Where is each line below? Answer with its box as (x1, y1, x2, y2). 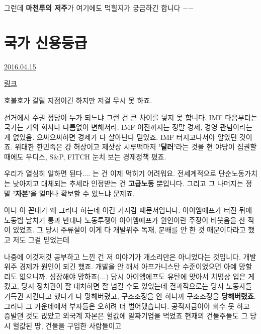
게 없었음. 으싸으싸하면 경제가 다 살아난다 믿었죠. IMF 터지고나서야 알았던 (4, 131, 237, 142)
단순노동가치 (218, 168, 257, 179)
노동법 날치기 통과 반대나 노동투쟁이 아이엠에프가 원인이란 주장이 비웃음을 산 (4, 214, 245, 225)
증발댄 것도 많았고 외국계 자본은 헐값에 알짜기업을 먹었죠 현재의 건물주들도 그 (4, 310, 248, 321)
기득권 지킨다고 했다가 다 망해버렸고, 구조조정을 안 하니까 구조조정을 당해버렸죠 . (4, 291, 256, 301)
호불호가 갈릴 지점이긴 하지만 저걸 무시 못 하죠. (4, 95, 152, 105)
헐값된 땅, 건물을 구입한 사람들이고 (13, 320, 122, 330)
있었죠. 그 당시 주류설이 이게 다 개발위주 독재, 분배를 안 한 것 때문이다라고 (13, 224, 246, 235)
